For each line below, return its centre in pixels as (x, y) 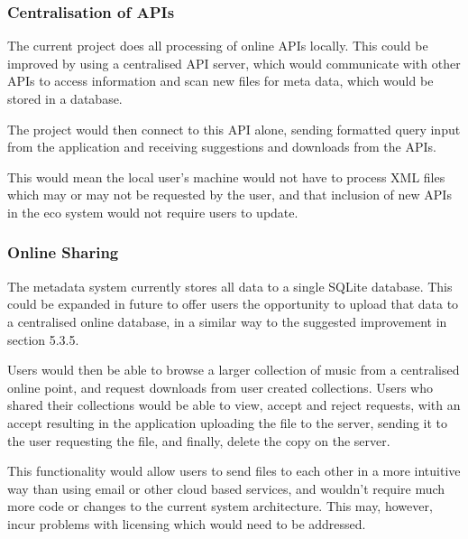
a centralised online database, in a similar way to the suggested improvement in (227, 321)
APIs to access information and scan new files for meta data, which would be (220, 81)
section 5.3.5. (43, 339)
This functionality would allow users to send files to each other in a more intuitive (234, 471)
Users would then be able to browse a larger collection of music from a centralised (234, 370)
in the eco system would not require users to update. (153, 212)
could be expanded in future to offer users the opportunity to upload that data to (233, 304)
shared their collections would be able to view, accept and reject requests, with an (234, 405)
